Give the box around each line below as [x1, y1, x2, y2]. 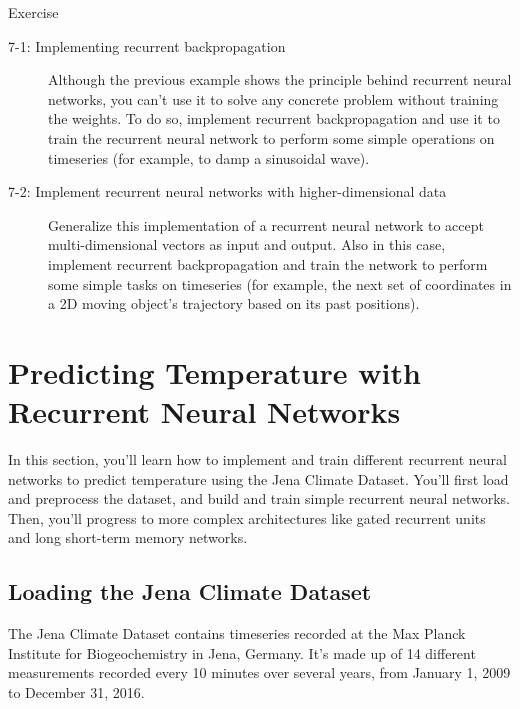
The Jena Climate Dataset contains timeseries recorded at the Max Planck [8, 623, 466, 644]
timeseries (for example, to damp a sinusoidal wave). [48, 147, 370, 168]
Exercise [8, 2, 59, 22]
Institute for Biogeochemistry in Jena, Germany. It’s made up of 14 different [8, 642, 476, 663]
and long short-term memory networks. [8, 527, 248, 548]
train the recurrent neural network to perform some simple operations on [48, 127, 495, 148]
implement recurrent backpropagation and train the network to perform [48, 253, 488, 274]
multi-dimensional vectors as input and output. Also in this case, [48, 234, 446, 255]
